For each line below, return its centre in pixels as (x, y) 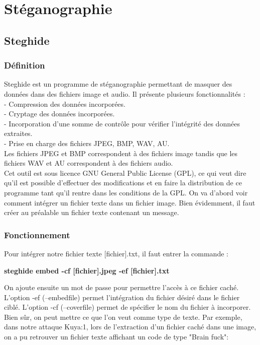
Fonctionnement (37, 234)
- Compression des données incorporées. (65, 104)
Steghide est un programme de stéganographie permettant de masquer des (118, 84)
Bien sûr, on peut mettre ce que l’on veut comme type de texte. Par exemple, (123, 317)
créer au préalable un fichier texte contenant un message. (92, 212)
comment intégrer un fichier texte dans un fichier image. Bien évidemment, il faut (130, 202)
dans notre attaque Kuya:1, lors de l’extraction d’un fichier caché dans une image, (130, 327)
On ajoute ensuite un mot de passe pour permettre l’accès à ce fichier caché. (121, 287)
